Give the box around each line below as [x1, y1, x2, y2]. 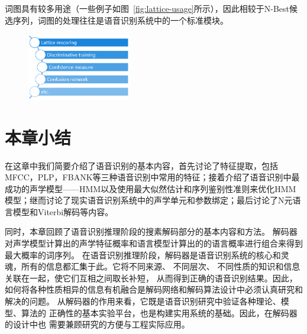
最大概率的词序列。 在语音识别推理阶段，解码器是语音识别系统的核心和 [5, 248, 281, 261]
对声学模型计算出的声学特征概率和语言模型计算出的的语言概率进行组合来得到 [5, 237, 303, 249]
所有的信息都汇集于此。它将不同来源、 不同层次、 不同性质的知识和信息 [21, 260, 300, 273]
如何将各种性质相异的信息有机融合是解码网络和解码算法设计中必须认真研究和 [5, 283, 303, 296]
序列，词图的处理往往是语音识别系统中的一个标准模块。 [12, 14, 228, 26]
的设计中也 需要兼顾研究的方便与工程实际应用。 [5, 318, 190, 330]
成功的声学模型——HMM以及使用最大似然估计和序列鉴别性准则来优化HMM [5, 182, 296, 194]
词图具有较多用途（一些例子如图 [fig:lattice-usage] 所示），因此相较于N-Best [5, 2, 290, 14]
